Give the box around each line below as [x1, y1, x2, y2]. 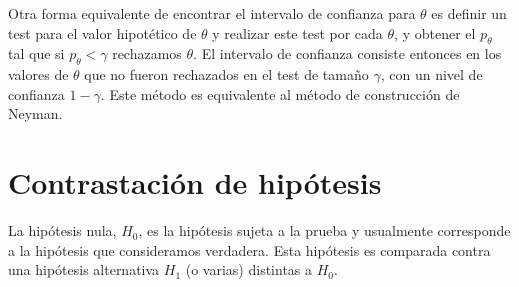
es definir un [431, 3, 507, 23]
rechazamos [112, 43, 182, 64]
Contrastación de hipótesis [8, 162, 382, 203]
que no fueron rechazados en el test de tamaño [84, 64, 369, 85]
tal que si [8, 43, 65, 64]
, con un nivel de [380, 64, 483, 85]
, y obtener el [394, 22, 476, 43]
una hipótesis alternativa [8, 259, 160, 280]
